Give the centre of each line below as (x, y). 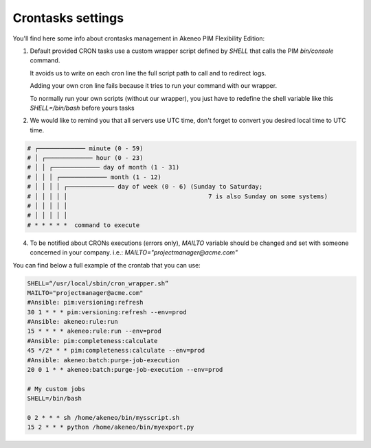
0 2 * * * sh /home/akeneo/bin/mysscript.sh (103, 417)
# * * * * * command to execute (83, 225)
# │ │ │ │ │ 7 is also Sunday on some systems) (178, 196)
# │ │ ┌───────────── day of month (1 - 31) (103, 167)
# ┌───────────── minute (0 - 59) (85, 148)
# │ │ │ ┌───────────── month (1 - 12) (94, 177)
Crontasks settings (68, 18)
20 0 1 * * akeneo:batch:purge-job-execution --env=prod (125, 370)
